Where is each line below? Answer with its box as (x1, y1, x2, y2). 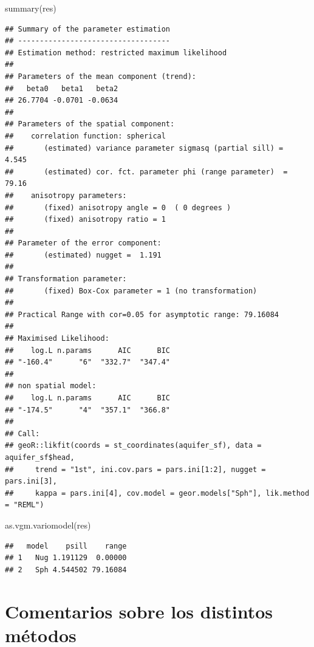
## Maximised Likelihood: (5, 334, 109, 343)
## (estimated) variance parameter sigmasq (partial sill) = (5, 143, 284, 152)
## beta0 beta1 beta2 (5, 84, 118, 93)
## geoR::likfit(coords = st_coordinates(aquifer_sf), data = (5, 441, 262, 450)
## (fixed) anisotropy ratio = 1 (5, 215, 166, 224)
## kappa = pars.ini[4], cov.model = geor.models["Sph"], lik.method (5, 488, 310, 498)
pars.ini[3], (5, 477, 57, 486)
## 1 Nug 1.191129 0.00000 (5, 553, 127, 563)
